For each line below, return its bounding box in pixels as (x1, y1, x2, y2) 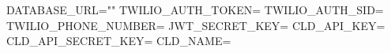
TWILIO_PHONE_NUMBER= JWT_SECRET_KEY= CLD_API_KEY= (6, 17, 385, 33)
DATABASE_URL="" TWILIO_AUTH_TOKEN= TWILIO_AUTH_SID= (6, 2, 384, 17)
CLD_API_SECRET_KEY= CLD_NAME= (6, 32, 231, 49)
